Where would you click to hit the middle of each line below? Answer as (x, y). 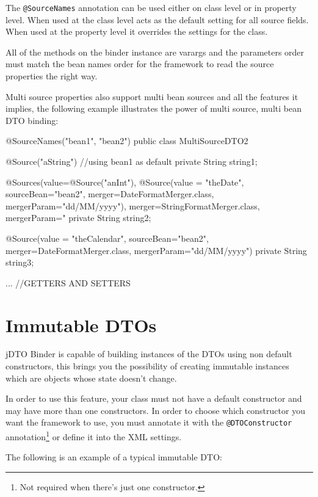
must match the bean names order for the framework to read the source (140, 64)
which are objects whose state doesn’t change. (91, 378)
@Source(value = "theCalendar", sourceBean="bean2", (107, 238)
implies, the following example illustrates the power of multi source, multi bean (154, 108)
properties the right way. (52, 76)
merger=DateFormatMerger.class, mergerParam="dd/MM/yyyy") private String (156, 250)
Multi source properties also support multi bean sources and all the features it (152, 96)
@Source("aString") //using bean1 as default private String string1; (132, 161)
